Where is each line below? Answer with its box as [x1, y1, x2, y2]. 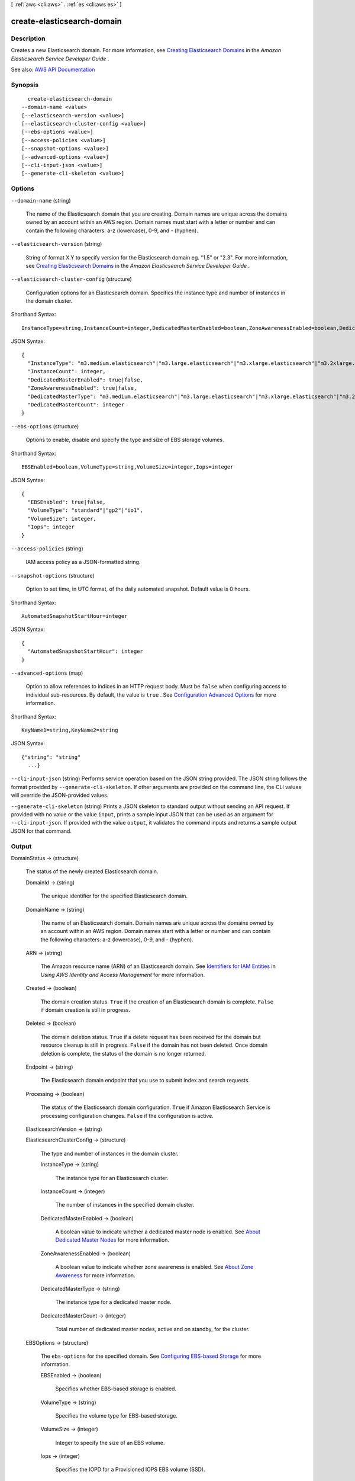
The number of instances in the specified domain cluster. [55, 1201, 195, 1208]
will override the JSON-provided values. [11, 791, 109, 799]
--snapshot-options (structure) [11, 572, 95, 579]
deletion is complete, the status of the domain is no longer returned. [40, 1050, 206, 1057]
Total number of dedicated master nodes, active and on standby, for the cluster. [55, 1326, 250, 1333]
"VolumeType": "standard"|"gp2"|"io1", [27, 507, 143, 514]
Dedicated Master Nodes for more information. [55, 1236, 170, 1243]
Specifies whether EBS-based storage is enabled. [55, 1385, 177, 1392]
